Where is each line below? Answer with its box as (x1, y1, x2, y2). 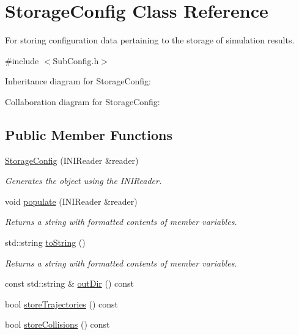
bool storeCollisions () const (5, 318, 110, 331)
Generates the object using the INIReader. (5, 174, 162, 187)
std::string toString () (5, 236, 86, 249)
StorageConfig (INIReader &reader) (5, 153, 139, 166)
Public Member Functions (5, 125, 172, 144)
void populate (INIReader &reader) (5, 194, 138, 207)
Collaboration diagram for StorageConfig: (5, 95, 160, 108)
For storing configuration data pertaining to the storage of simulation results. (5, 34, 295, 46)
